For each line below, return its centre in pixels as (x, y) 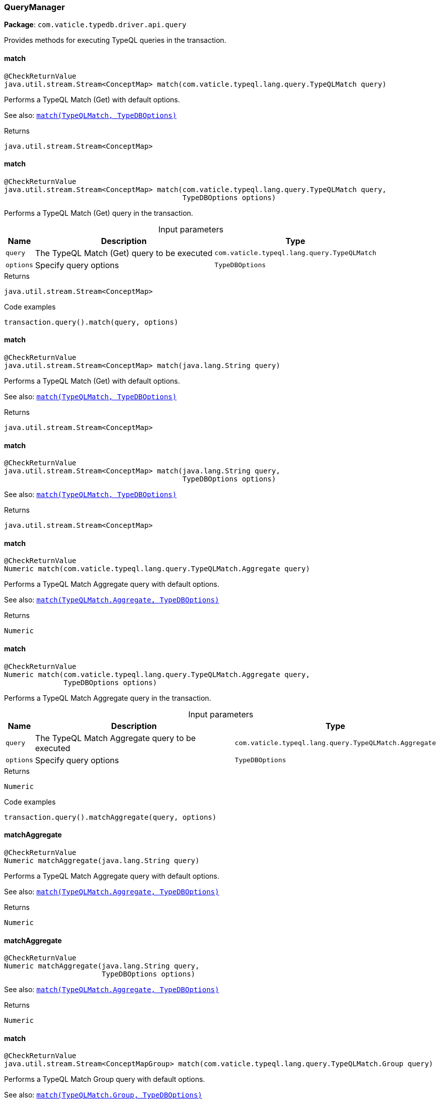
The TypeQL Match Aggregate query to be (115, 738)
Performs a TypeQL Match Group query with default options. (105, 1079)
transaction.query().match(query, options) (91, 322)
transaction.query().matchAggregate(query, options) (110, 817)
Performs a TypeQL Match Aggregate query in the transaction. (108, 698)
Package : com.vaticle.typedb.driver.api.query (95, 25)
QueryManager (35, 7)
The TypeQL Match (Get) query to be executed (124, 253)
